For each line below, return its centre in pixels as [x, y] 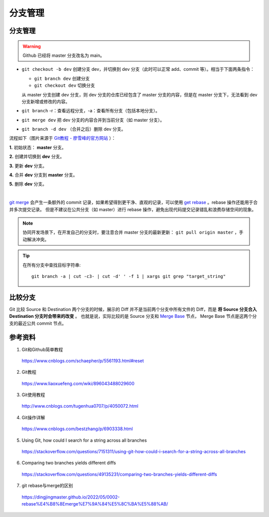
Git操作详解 [33, 417]
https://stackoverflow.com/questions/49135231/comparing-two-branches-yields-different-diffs [120, 474]
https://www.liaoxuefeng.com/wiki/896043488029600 [78, 383]
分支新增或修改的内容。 [46, 101]
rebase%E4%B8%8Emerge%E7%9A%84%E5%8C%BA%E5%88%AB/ [95, 504]
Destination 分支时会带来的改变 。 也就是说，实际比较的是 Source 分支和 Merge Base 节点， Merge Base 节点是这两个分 [133, 316]
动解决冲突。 [36, 239]
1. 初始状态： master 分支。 [38, 147]
